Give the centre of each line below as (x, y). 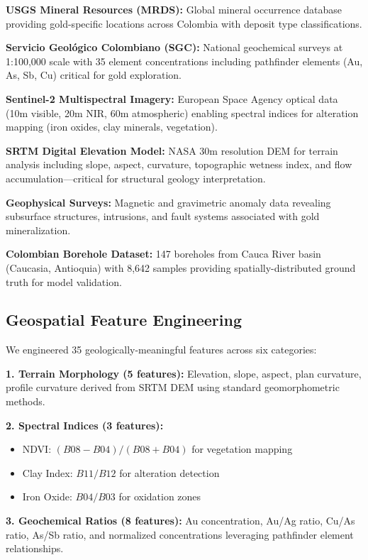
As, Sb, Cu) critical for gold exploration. (94, 75)
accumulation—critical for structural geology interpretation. (136, 178)
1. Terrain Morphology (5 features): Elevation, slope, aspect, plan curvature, (184, 373)
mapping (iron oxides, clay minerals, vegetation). (112, 127)
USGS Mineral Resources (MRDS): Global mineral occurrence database (174, 9)
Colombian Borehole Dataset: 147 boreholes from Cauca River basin (163, 254)
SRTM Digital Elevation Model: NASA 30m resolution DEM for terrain (172, 150)
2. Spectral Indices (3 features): (85, 425)
